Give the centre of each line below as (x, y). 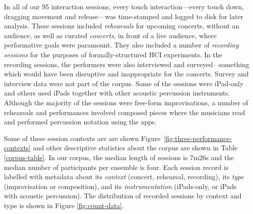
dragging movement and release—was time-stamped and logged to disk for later (124, 16)
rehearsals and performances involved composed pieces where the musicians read (125, 112)
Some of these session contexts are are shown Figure (82, 138)
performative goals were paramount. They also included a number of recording (121, 45)
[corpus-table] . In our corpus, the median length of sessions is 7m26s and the (119, 157)
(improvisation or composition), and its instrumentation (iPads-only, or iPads (120, 186)
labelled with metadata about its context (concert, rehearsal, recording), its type (124, 177)
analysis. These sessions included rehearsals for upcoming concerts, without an (122, 26)
